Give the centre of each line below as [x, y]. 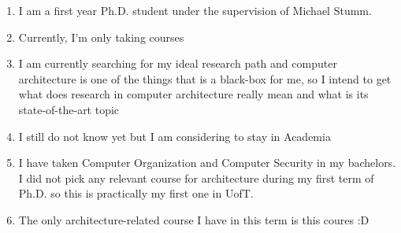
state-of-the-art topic [69, 109]
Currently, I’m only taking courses [101, 37]
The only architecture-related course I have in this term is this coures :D [194, 219]
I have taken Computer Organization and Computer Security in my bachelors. [207, 163]
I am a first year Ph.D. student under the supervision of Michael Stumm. [195, 10]
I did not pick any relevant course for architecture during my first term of [196, 178]
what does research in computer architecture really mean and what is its [193, 94]
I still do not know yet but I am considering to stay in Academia [175, 136]
